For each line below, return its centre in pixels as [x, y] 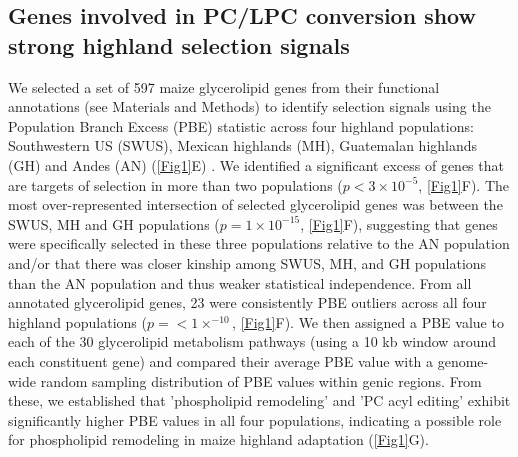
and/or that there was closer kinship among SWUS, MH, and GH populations [247, 262]
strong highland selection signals [179, 44]
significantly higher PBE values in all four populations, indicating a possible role [255, 419]
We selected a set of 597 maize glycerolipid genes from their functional [224, 86]
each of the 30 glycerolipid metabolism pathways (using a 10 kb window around [252, 341]
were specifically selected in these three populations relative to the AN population [259, 243]
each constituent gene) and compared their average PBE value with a [221, 360]
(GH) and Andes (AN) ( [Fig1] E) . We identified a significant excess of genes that [256, 164]
